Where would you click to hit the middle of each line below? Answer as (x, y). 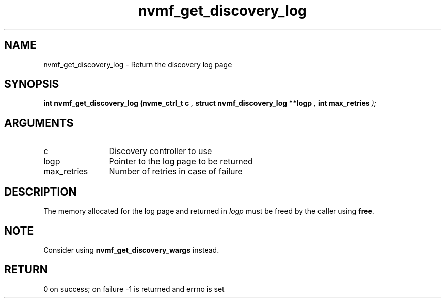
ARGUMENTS (39, 123)
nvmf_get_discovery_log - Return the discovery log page (138, 64)
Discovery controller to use (161, 151)
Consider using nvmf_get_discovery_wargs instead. (131, 250)
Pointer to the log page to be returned (181, 161)
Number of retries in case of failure (176, 172)
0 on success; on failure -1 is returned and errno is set (134, 289)
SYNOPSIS (32, 84)
